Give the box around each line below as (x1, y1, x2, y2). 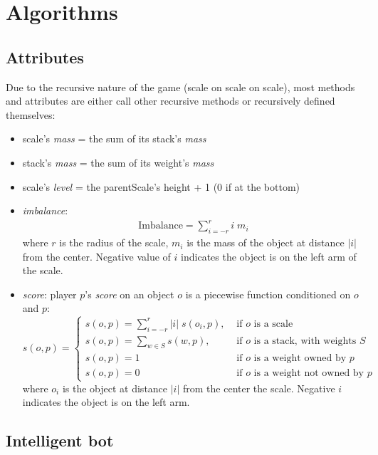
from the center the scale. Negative (183, 380, 335, 395)
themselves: (6, 107, 56, 122)
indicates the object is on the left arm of (181, 249, 357, 263)
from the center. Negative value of (22, 249, 171, 263)
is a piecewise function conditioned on (185, 286, 351, 301)
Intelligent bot (6, 429, 114, 451)
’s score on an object (85, 286, 174, 301)
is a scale (253, 318, 293, 329)
